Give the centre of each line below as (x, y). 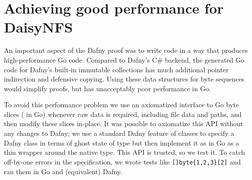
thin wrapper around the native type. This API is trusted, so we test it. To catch (125, 152)
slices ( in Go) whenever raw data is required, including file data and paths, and (123, 114)
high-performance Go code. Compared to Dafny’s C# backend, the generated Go (124, 59)
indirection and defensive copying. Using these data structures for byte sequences (124, 79)
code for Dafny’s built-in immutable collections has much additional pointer (116, 69)
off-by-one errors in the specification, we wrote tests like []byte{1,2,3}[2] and (122, 161)
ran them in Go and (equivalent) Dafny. (63, 171)
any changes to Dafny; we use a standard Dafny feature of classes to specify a (119, 133)
